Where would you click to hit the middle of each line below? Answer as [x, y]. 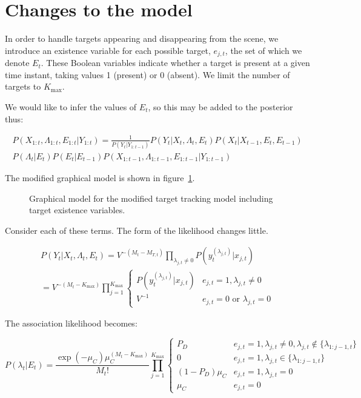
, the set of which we [263, 50]
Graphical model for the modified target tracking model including [151, 198]
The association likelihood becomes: [71, 323]
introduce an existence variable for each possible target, [108, 50]
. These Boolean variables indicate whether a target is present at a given [175, 63]
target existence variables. [77, 210]
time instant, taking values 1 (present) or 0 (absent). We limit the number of [147, 74]
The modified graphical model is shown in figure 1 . [100, 178]
